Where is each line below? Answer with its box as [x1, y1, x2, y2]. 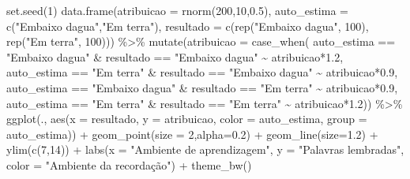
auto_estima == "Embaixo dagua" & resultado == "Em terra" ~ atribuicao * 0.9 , [6, 79, 398, 95]
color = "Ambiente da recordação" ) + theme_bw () [6, 156, 252, 173]
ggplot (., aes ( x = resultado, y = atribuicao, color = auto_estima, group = [6, 110, 367, 127]
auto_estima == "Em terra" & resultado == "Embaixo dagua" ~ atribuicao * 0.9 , [6, 64, 398, 80]
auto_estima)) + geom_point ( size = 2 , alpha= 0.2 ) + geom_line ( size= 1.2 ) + [6, 125, 378, 142]
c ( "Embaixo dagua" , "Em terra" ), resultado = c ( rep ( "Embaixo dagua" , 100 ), [6, 17, 369, 34]
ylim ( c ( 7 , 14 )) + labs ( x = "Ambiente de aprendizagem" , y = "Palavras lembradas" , [6, 141, 404, 158]
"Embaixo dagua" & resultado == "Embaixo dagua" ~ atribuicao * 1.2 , [6, 48, 344, 65]
